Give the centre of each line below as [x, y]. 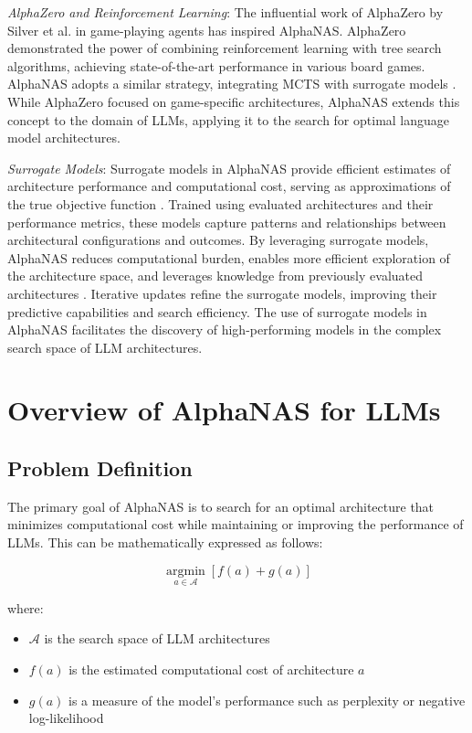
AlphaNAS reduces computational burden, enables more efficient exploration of [229, 257]
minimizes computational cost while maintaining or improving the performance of [236, 524]
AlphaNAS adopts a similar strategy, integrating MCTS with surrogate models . [232, 84]
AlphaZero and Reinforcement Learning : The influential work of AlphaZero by [226, 12]
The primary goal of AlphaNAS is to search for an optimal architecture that [221, 506]
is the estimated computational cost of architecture [211, 669]
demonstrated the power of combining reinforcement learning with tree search [225, 48]
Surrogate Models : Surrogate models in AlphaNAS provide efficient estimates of [229, 168]
